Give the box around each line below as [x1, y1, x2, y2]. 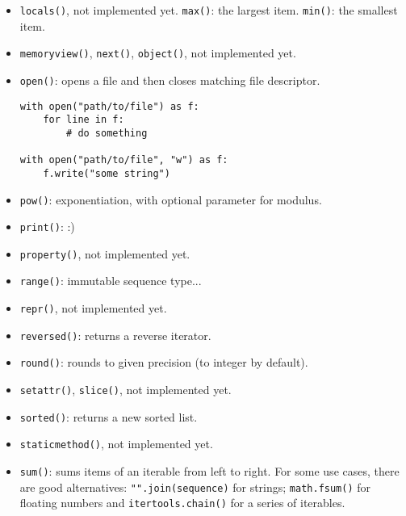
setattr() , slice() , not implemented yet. [19, 381, 232, 398]
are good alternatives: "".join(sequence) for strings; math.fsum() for [19, 478, 371, 495]
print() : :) [19, 218, 75, 235]
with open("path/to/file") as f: [19, 100, 199, 112]
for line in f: [43, 114, 124, 126]
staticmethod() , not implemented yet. [19, 435, 213, 452]
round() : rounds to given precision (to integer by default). [19, 354, 308, 371]
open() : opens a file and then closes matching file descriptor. [19, 71, 320, 88]
